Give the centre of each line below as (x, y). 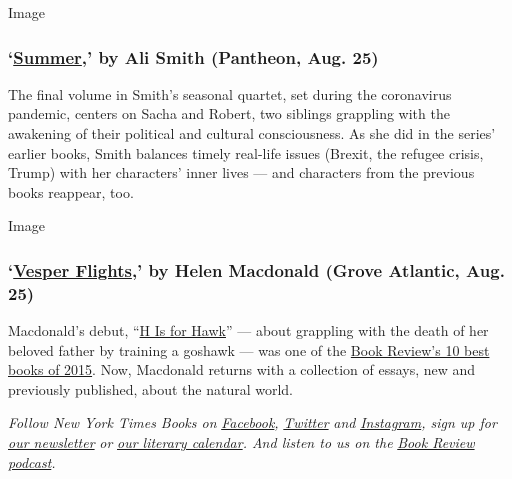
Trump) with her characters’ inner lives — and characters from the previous (241, 172)
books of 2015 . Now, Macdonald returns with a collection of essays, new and (242, 369)
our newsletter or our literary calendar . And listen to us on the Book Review (241, 442)
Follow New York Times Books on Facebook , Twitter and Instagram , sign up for (252, 422)
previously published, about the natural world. (151, 388)
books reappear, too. (71, 191)
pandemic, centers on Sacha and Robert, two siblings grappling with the (229, 113)
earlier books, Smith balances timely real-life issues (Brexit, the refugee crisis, (246, 152)
